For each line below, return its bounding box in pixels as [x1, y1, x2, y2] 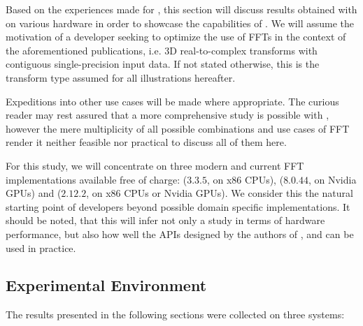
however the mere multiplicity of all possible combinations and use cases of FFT [6, 121, 350, 135]
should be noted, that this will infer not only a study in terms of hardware [6, 213, 325, 228]
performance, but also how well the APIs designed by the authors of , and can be [6, 226, 354, 241]
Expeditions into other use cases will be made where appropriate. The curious [6, 94, 339, 108]
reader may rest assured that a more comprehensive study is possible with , [6, 108, 329, 122]
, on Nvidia [308, 172, 357, 186]
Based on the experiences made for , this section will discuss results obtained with [6, 2, 357, 16]
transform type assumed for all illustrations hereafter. [6, 70, 236, 84]
